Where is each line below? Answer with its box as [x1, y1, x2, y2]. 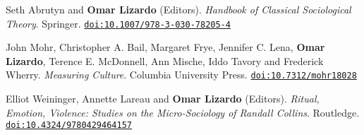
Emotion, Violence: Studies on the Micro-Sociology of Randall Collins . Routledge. [6, 105, 360, 119]
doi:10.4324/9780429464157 [6, 120, 132, 131]
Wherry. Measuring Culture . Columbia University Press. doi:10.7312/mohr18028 [6, 67, 357, 82]
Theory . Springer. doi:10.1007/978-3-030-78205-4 [6, 16, 231, 30]
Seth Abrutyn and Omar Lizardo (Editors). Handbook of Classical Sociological [6, 2, 351, 16]
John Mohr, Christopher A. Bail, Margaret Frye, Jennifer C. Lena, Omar [6, 40, 325, 54]
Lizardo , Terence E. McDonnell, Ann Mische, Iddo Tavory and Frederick [6, 53, 324, 68]
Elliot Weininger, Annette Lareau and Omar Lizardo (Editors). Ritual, [6, 91, 320, 106]
